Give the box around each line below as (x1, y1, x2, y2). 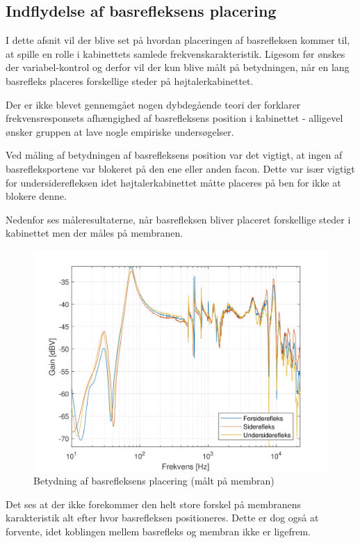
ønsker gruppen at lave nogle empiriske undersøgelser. (6, 124, 234, 139)
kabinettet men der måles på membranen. (6, 226, 183, 240)
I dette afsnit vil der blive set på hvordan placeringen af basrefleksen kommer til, (6, 33, 350, 47)
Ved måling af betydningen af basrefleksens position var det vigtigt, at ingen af (6, 148, 343, 162)
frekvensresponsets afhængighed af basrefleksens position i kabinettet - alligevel (6, 111, 343, 125)
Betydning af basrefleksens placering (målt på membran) (33, 473, 275, 488)
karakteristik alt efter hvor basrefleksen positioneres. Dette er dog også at (6, 510, 319, 525)
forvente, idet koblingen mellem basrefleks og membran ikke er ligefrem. (6, 524, 311, 538)
